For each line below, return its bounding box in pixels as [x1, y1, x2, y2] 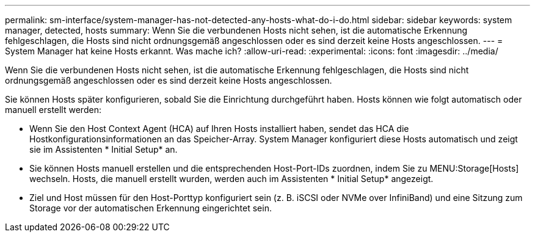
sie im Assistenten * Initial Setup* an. [29, 144, 178, 155]
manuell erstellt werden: [5, 104, 101, 115]
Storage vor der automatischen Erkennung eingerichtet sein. [29, 203, 272, 213]
